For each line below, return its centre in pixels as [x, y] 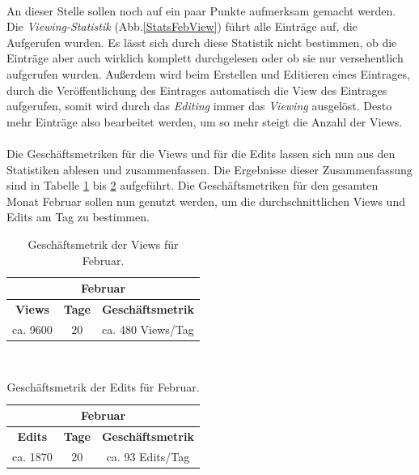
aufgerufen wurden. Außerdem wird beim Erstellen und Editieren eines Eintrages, [208, 73]
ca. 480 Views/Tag [148, 329]
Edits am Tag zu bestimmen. [78, 217]
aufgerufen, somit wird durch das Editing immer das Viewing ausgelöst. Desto [199, 106]
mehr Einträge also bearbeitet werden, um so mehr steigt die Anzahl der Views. [205, 121]
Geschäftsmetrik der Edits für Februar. [103, 387]
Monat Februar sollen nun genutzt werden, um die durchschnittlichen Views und [206, 201]
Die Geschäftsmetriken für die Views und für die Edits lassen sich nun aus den [201, 153]
